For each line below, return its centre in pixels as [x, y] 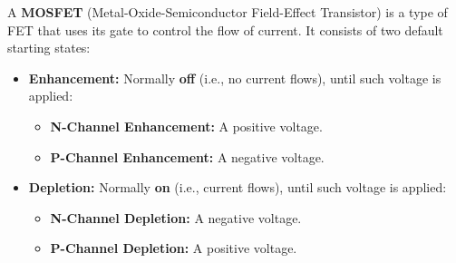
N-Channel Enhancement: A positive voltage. [186, 126]
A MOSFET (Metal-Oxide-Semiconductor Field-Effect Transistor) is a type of [228, 12]
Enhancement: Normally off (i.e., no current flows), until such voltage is [235, 78]
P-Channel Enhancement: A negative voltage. [187, 156]
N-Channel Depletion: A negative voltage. [176, 217]
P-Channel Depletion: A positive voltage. [174, 248]
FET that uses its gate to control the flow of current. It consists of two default [225, 29]
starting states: [49, 48]
